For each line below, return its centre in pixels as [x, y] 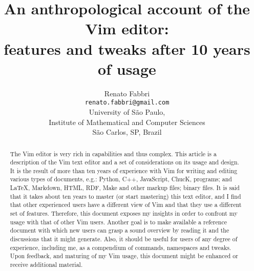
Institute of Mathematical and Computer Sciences [127, 122]
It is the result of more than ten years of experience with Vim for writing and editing [124, 170]
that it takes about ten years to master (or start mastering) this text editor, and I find [125, 196]
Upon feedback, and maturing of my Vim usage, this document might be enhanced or [124, 256]
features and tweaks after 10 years [127, 48]
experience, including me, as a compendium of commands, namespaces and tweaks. [121, 247]
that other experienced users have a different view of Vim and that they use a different [126, 205]
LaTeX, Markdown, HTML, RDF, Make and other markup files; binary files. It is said [125, 188]
